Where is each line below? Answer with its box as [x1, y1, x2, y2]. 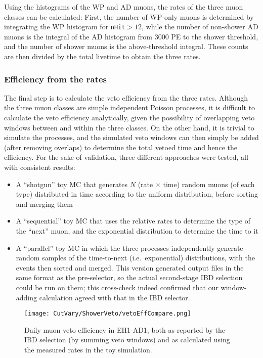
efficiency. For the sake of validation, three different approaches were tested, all [4, 152, 248, 162]
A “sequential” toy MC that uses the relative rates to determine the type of [16, 215, 250, 226]
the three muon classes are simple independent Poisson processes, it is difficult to [4, 102, 255, 113]
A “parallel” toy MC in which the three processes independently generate [16, 242, 243, 253]
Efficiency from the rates [4, 72, 107, 85]
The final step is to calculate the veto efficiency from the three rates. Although [4, 92, 248, 103]
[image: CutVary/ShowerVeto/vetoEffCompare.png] [24, 310, 191, 318]
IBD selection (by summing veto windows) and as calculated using [24, 334, 230, 345]
